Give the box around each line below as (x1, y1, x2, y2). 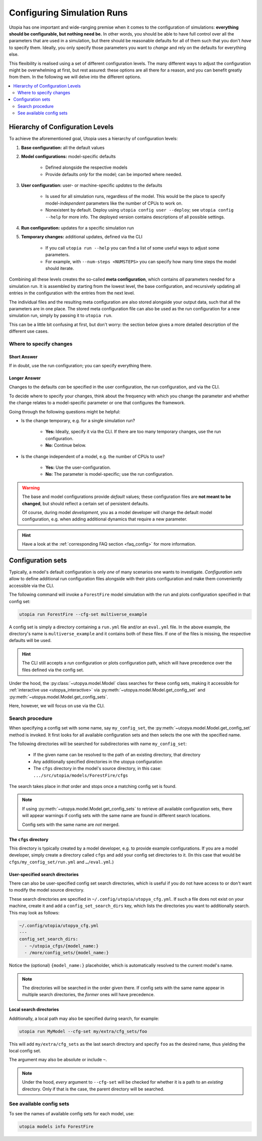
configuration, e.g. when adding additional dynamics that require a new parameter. (22, 516, 188, 522)
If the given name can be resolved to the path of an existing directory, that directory (33, 752, 201, 758)
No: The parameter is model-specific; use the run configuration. (45, 471, 174, 477)
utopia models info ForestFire (19, 1123, 94, 1129)
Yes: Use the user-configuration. (45, 464, 111, 470)
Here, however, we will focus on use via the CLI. (9, 703, 105, 709)
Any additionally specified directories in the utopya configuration (33, 759, 163, 765)
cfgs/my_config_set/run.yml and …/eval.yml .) (9, 859, 114, 865)
